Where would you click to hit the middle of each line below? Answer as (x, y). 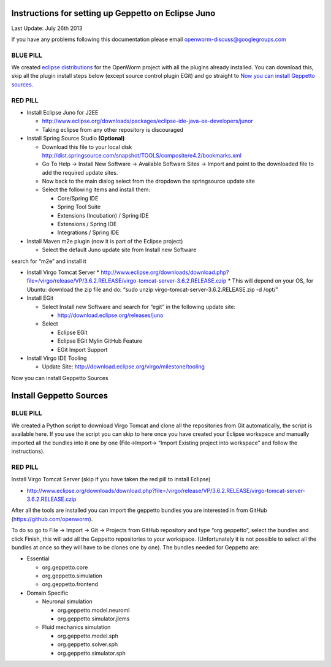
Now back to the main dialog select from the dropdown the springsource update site (149, 181)
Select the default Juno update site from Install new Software (119, 250)
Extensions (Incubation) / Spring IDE (103, 215)
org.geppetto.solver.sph (88, 644)
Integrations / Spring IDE (88, 232)
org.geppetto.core (65, 567)
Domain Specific (48, 593)
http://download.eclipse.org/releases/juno (110, 315)
